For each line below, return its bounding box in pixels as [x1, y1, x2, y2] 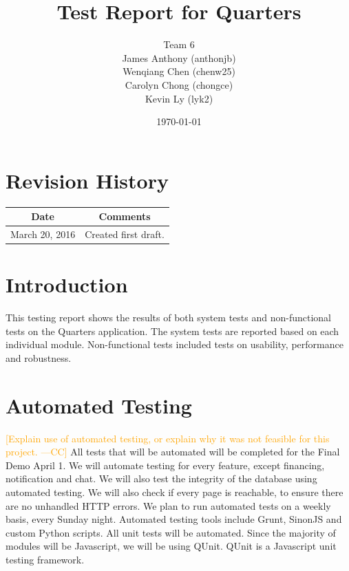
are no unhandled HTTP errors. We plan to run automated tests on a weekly [6, 498, 331, 513]
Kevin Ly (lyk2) [145, 91, 213, 105]
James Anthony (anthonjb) [122, 50, 236, 65]
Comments [98, 209, 151, 224]
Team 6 [163, 37, 195, 52]
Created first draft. [85, 226, 165, 241]
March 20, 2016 [10, 226, 76, 241]
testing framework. [6, 552, 85, 567]
